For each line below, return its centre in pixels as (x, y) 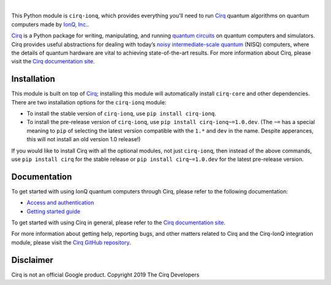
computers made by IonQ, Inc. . (50, 24)
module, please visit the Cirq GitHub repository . (71, 242)
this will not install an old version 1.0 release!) (84, 139)
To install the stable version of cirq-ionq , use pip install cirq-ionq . (122, 114)
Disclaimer (32, 260)
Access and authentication (60, 203)
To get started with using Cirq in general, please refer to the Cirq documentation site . (119, 223)
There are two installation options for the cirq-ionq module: (89, 102)
